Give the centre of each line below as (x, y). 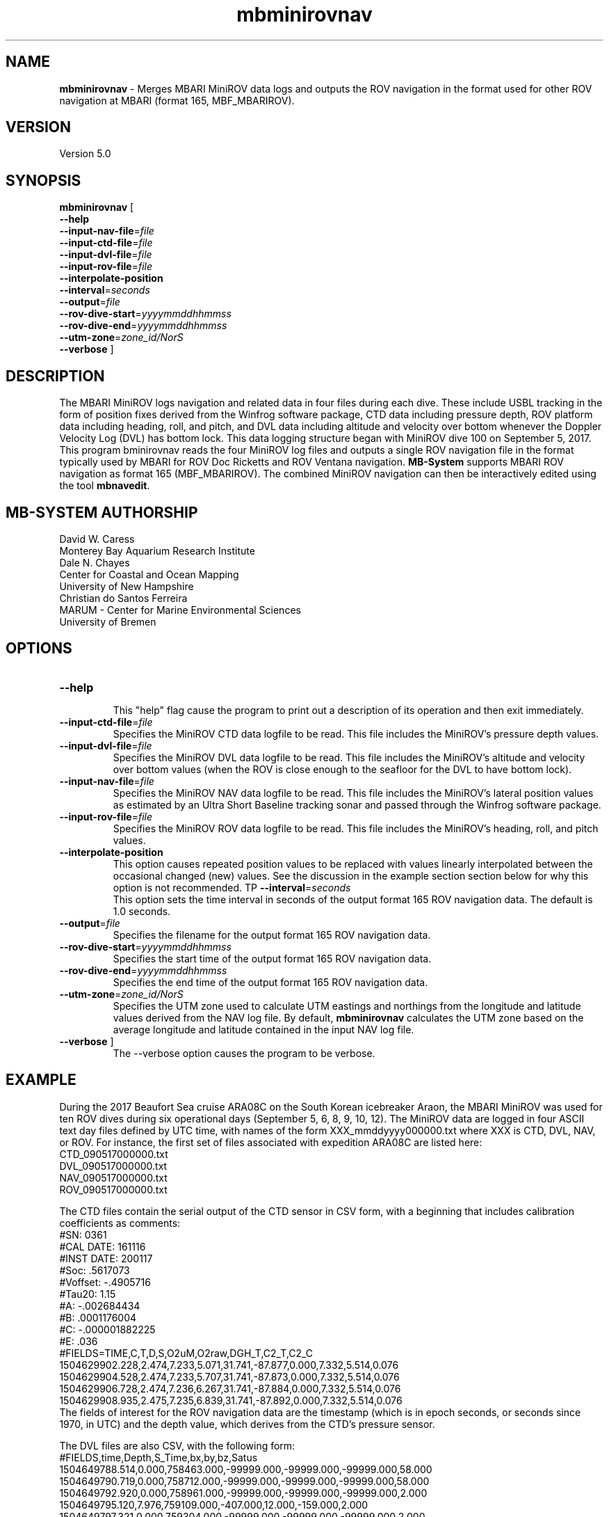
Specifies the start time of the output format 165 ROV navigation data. (272, 958)
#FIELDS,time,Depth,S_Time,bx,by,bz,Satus (159, 1457)
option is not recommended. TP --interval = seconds (232, 887)
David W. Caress (97, 539)
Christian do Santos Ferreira (123, 598)
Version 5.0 (85, 154)
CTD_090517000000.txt (114, 1154)
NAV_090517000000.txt (113, 1177)
